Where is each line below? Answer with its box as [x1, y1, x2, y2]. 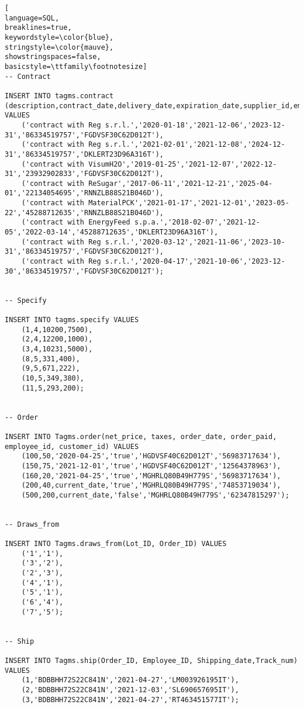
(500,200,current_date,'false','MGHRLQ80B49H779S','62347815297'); [21, 491, 289, 499]
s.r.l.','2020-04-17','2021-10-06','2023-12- [105, 257, 285, 266]
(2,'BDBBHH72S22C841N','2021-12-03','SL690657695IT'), [21, 685, 239, 694]
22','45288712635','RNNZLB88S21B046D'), [5, 208, 164, 217]
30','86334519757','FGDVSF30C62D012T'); [5, 267, 164, 275]
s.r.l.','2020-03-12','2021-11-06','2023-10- [105, 237, 285, 246]
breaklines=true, [5, 23, 72, 32]
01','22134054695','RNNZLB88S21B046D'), [5, 189, 164, 198]
